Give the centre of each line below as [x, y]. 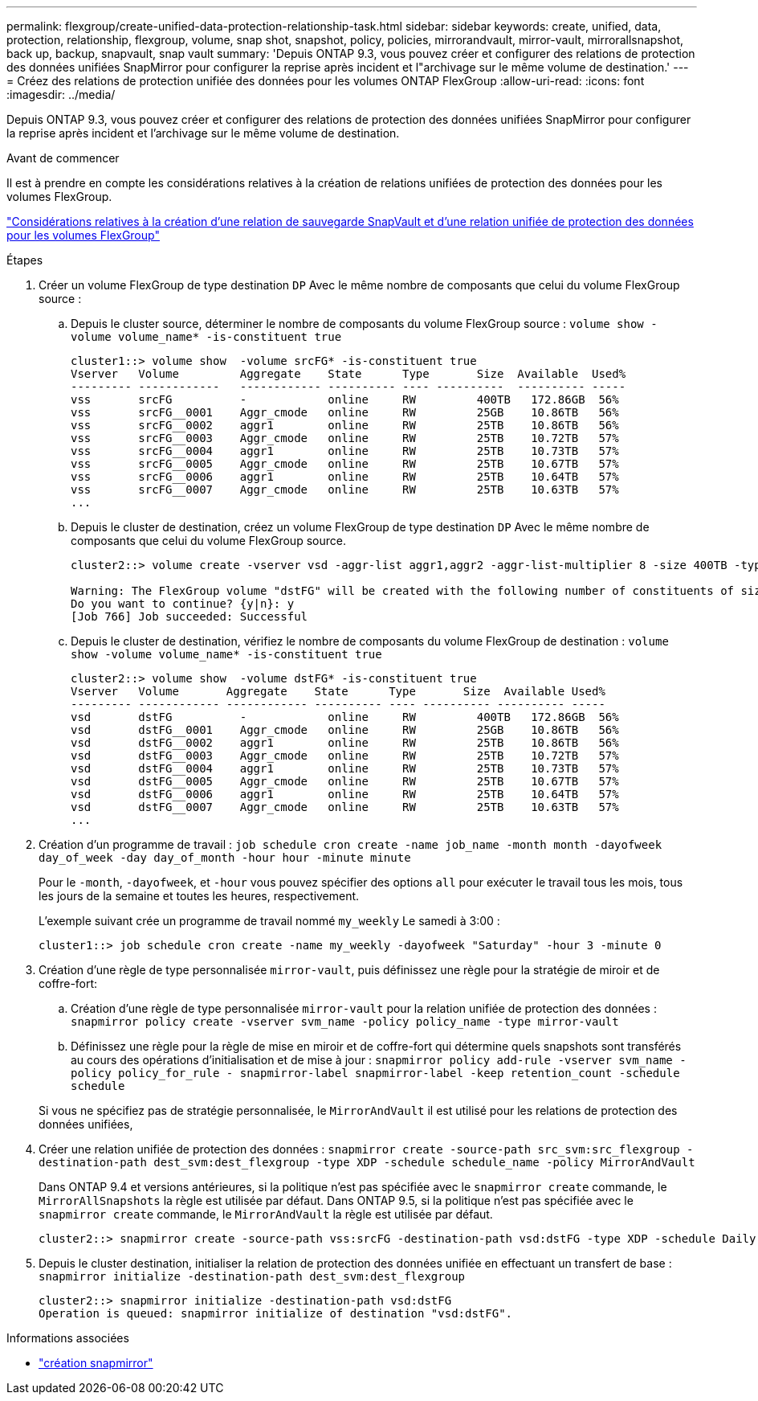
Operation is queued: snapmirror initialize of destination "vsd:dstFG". [276, 1313]
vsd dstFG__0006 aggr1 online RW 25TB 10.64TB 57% [345, 794]
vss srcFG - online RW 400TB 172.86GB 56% [345, 399]
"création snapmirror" [96, 1363]
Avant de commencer [63, 158]
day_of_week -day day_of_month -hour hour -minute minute [225, 858]
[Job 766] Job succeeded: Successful [189, 617]
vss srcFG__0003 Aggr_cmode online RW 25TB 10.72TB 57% [345, 438]
